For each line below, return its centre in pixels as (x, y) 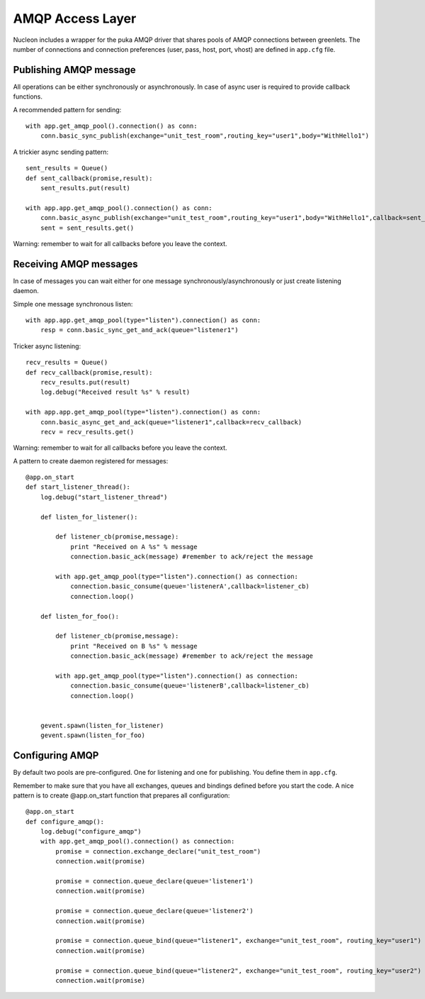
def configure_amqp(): (65, 822)
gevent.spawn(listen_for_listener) (102, 725)
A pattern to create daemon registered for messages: (91, 460)
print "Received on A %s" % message (134, 547)
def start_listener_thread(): (78, 487)
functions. (28, 96)
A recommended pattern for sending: (67, 109)
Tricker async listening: (47, 346)
